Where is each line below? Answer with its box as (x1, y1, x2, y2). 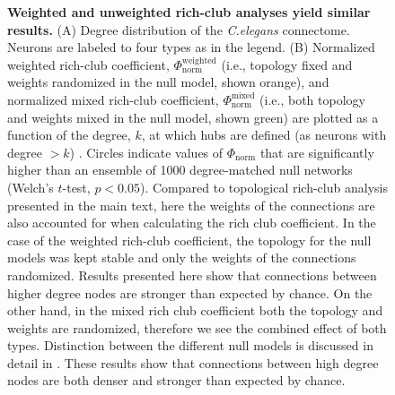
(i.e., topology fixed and (221, 55, 353, 73)
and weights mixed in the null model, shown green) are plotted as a (7, 107, 379, 126)
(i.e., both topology (259, 90, 365, 108)
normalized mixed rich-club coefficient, (7, 90, 219, 108)
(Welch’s (7, 177, 54, 196)
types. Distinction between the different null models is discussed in (7, 336, 373, 355)
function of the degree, (7, 125, 131, 144)
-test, (62, 177, 91, 196)
